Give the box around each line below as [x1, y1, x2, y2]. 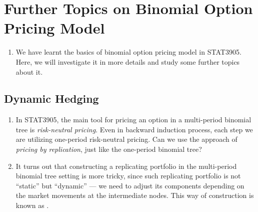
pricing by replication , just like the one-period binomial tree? [15, 144, 202, 154]
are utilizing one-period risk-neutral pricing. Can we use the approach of [15, 134, 237, 144]
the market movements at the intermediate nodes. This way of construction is [15, 190, 254, 200]
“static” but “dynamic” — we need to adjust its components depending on [15, 180, 244, 190]
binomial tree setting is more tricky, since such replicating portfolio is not [15, 170, 241, 181]
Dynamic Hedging [4, 91, 99, 106]
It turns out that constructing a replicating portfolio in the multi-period [15, 160, 237, 171]
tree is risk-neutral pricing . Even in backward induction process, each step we [15, 124, 253, 134]
